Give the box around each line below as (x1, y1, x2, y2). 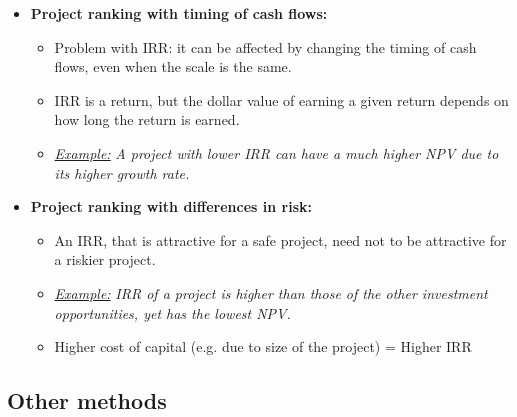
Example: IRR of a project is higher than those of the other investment (54, 282, 488, 303)
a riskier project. (54, 249, 156, 270)
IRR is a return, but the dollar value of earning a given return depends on (54, 89, 509, 110)
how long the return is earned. (54, 109, 240, 130)
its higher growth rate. (54, 162, 190, 183)
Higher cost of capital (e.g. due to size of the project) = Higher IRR (54, 336, 472, 357)
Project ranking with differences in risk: (30, 196, 312, 217)
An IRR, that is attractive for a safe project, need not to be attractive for (54, 229, 507, 250)
